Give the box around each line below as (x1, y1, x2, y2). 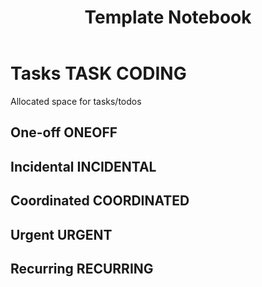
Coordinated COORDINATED (10, 192, 190, 210)
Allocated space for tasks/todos (10, 95, 142, 107)
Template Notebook (84, 6, 252, 29)
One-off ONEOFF (10, 124, 118, 141)
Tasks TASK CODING (10, 62, 187, 85)
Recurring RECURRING (10, 260, 154, 277)
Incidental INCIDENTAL (10, 158, 157, 175)
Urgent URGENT (10, 226, 113, 243)
